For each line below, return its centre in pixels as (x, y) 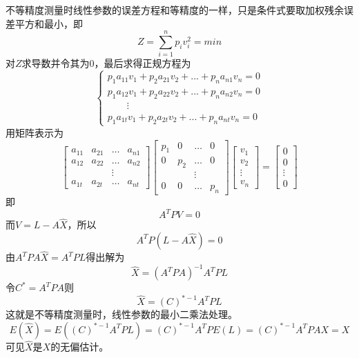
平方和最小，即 (49, 23)
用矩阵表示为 (35, 132)
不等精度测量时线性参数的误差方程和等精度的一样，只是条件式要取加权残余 (175, 10)
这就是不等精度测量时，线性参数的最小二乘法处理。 (122, 314)
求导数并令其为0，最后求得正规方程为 (106, 63)
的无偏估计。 (80, 347)
